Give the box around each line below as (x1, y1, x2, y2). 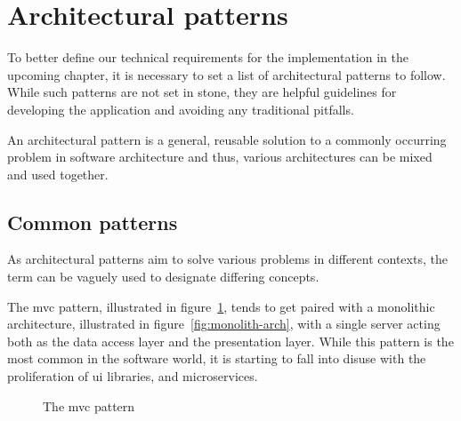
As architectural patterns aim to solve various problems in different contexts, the (7, 250, 448, 268)
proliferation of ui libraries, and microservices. (7, 367, 258, 385)
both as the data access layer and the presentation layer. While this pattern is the (7, 331, 454, 350)
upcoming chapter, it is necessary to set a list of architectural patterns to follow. (7, 65, 446, 83)
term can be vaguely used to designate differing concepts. (7, 267, 319, 286)
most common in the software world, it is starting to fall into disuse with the (7, 349, 426, 368)
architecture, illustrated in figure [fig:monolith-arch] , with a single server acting (7, 314, 441, 333)
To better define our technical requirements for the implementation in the (7, 48, 408, 67)
